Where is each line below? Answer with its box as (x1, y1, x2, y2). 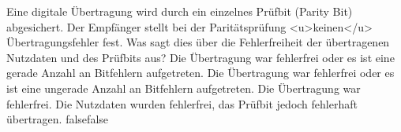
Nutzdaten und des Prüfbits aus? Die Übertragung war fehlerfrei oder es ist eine (6, 49, 395, 65)
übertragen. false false (6, 111, 109, 127)
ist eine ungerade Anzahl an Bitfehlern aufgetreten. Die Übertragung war (6, 79, 361, 96)
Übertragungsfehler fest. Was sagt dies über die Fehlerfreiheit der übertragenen (6, 34, 390, 50)
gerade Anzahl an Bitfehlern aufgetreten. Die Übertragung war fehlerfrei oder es (6, 64, 395, 81)
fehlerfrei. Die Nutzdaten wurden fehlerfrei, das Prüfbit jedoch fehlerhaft (6, 95, 358, 112)
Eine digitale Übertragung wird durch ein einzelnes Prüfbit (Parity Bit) (6, 3, 353, 19)
